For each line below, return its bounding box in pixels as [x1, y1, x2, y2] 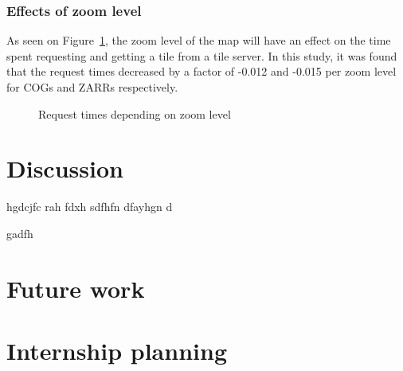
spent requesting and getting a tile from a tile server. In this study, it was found [6, 47, 397, 64]
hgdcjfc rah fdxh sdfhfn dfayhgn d [6, 198, 173, 215]
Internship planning [6, 334, 227, 367]
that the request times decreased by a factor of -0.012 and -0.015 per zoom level [6, 63, 397, 80]
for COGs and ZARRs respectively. [6, 79, 178, 95]
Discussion [6, 152, 123, 185]
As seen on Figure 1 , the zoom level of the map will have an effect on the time [6, 32, 391, 49]
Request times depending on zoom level [38, 105, 231, 122]
